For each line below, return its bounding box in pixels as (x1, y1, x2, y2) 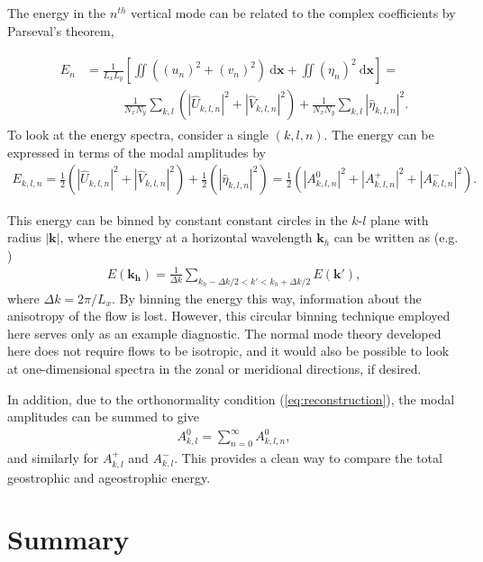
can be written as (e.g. (333, 228, 459, 247)
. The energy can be (324, 125, 434, 144)
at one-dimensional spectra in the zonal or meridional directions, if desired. (7, 359, 422, 377)
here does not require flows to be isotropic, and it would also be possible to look (7, 341, 450, 360)
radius (7, 228, 41, 247)
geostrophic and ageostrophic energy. (7, 467, 211, 486)
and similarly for (7, 449, 99, 467)
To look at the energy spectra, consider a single (7, 125, 269, 144)
